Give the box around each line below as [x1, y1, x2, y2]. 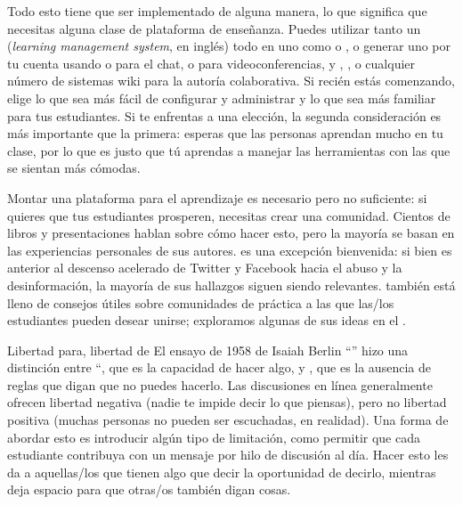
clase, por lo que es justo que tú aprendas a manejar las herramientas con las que [7, 141, 451, 159]
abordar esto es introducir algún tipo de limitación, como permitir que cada [7, 428, 420, 446]
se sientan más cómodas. [7, 159, 141, 177]
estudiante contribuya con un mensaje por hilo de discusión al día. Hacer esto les [7, 445, 449, 464]
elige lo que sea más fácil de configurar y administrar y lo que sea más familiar [7, 88, 436, 107]
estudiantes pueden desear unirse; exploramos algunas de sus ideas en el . [7, 311, 406, 330]
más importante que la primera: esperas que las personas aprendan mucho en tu [7, 124, 443, 143]
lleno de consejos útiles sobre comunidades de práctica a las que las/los [7, 293, 394, 312]
